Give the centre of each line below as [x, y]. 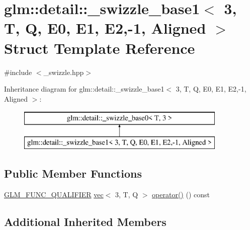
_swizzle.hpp [64, 72]
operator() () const [181, 194]
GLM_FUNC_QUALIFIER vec [54, 194]
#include [18, 72]
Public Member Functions [73, 173]
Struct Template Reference [100, 48]
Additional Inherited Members [85, 221]
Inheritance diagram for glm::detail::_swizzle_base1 [84, 89]
